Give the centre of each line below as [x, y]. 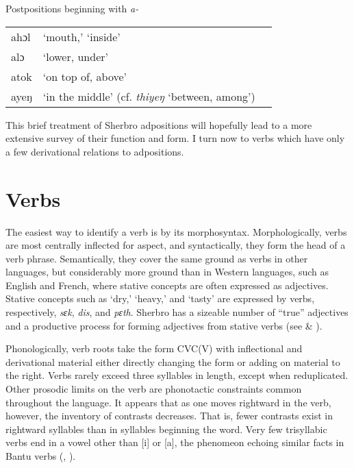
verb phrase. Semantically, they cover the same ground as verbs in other [157, 258]
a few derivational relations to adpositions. [95, 151]
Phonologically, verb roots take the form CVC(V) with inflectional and [154, 348]
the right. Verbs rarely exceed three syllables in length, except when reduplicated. [177, 375]
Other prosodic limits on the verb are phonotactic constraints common [154, 389]
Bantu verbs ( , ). [41, 456]
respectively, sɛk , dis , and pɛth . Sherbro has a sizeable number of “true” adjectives [177, 312]
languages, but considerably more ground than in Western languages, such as [167, 272]
